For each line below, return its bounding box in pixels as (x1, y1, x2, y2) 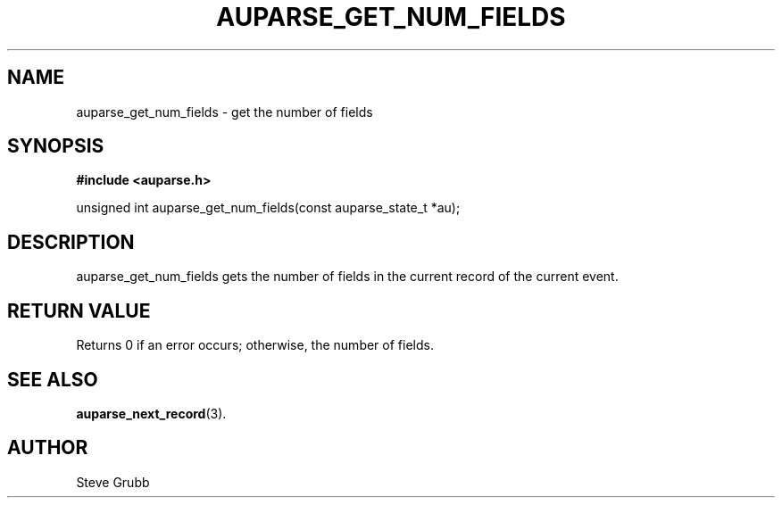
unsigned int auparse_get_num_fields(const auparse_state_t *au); (76, 200, 461, 216)
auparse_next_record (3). (76, 405, 227, 421)
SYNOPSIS (7, 135, 104, 158)
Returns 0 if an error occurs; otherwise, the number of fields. (76, 337, 434, 353)
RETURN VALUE (7, 299, 151, 322)
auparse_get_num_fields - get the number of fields (76, 103, 373, 120)
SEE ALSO (7, 368, 98, 391)
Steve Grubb (76, 474, 150, 490)
